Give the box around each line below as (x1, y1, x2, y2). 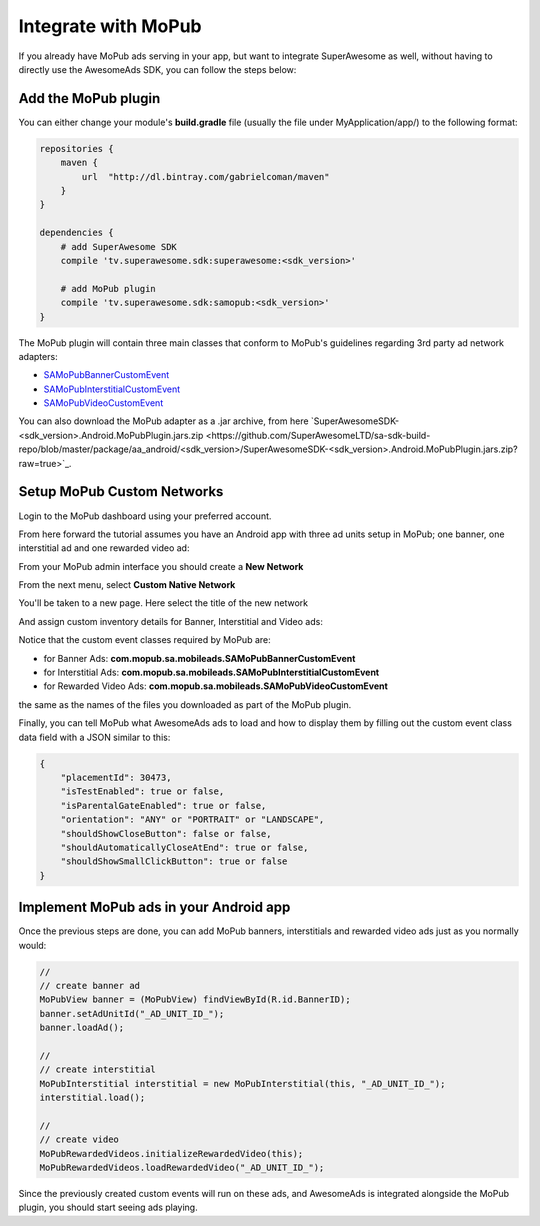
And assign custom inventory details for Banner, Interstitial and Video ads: (18, 615, 324, 627)
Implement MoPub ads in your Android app (18, 899, 291, 916)
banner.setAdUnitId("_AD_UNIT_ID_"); (39, 1008, 225, 1019)
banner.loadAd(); (39, 1022, 125, 1034)
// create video (39, 1134, 120, 1145)
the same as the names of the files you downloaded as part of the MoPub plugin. (18, 698, 352, 710)
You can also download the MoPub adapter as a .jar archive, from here (18, 415, 309, 427)
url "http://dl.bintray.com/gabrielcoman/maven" (81, 171, 330, 182)
